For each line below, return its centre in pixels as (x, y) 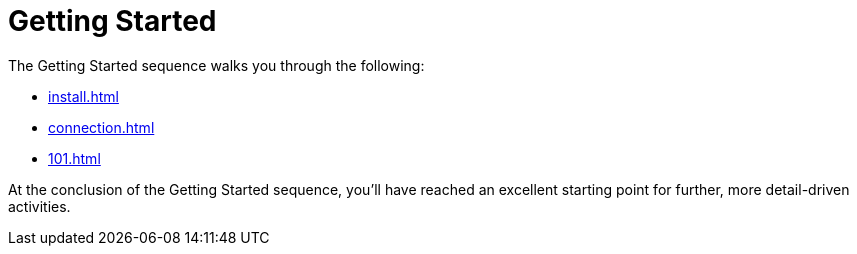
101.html (74, 158)
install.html (83, 96)
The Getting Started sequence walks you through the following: (216, 65)
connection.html (101, 127)
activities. (39, 206)
